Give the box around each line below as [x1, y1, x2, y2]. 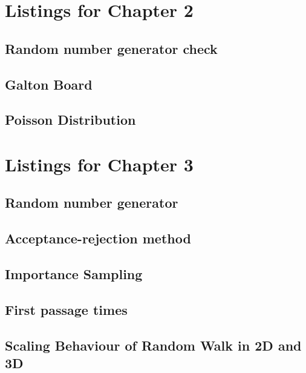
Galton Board [5, 74, 93, 93]
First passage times [5, 300, 128, 319]
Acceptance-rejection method [5, 229, 191, 248]
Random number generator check [5, 39, 218, 58]
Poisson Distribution [5, 110, 136, 129]
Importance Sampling [5, 265, 143, 283]
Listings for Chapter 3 [5, 151, 194, 176]
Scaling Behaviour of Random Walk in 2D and [5, 335, 302, 354]
